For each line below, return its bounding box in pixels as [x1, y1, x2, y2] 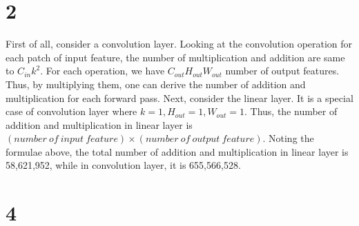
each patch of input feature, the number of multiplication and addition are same [6, 50, 345, 64]
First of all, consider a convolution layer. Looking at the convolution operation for [6, 37, 353, 51]
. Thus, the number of [244, 104, 338, 119]
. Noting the [262, 131, 314, 145]
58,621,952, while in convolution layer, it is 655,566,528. [6, 158, 241, 172]
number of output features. [225, 63, 340, 78]
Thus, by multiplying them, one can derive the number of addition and [6, 76, 306, 91]
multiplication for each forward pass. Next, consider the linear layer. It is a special [6, 90, 353, 105]
